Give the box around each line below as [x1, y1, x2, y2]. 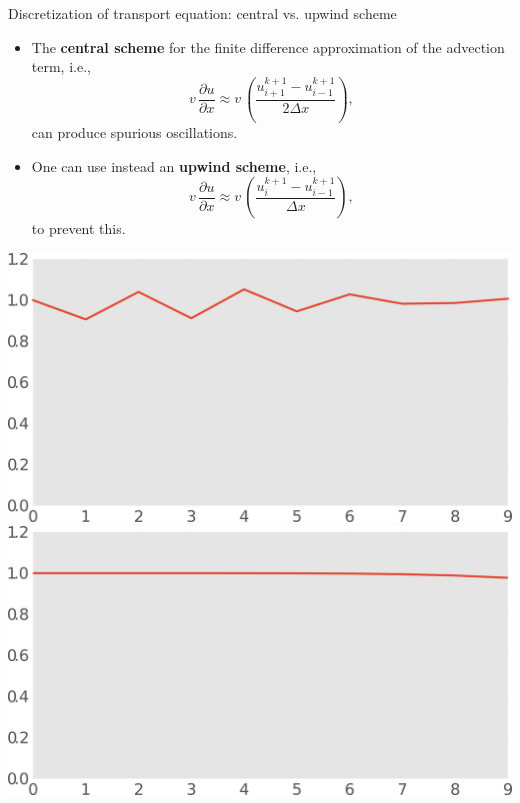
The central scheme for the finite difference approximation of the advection [31, 36, 505, 57]
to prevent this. [31, 218, 126, 239]
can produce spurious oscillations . [31, 122, 238, 143]
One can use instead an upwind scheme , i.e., [31, 155, 317, 176]
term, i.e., [31, 56, 91, 77]
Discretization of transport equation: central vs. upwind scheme [8, 3, 397, 23]
